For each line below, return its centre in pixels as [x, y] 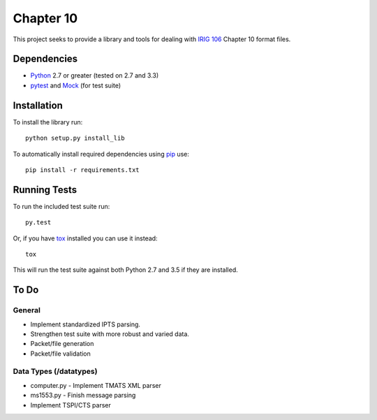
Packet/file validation [60, 354]
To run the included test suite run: [61, 206]
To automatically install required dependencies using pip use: [101, 154]
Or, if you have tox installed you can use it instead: [85, 238]
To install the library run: [48, 122]
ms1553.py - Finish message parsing [83, 396]
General [27, 310]
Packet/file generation [62, 344]
